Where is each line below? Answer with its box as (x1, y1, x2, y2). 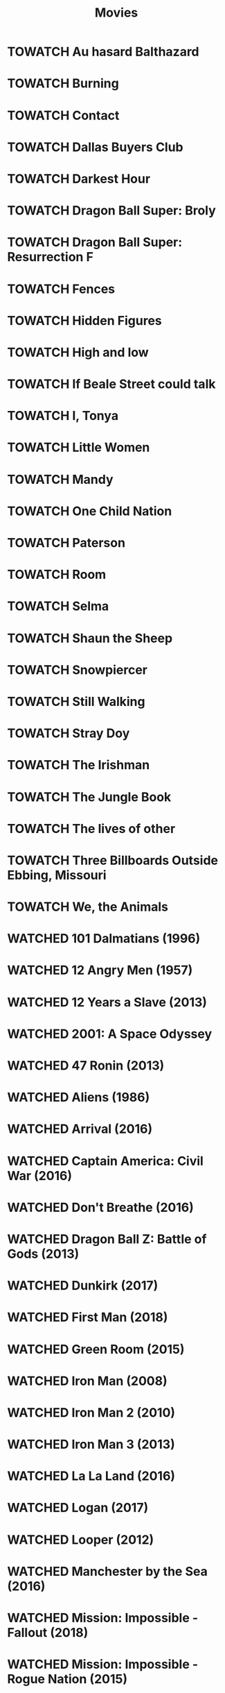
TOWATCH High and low (7, 344, 149, 360)
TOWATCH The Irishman (7, 757, 150, 773)
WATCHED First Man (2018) (7, 1310, 168, 1325)
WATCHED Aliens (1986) (7, 1090, 150, 1105)
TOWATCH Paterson (7, 535, 126, 550)
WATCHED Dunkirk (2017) (7, 1278, 159, 1294)
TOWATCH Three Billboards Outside (7, 852, 219, 868)
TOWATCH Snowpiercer (7, 662, 147, 677)
